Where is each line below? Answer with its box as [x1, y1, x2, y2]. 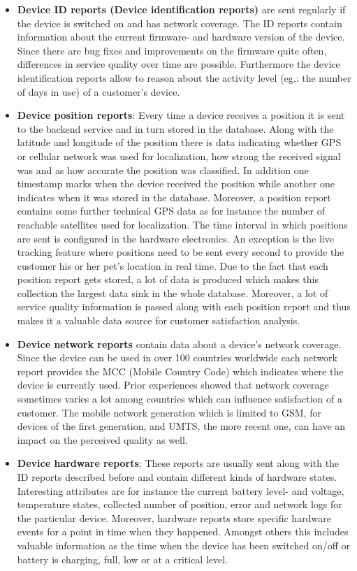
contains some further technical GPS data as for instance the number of [17, 203, 325, 218]
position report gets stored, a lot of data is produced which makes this [17, 272, 319, 287]
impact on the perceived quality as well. [17, 432, 188, 447]
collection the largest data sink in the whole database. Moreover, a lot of [17, 285, 328, 300]
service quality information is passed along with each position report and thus [17, 299, 351, 314]
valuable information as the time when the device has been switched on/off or [17, 537, 351, 552]
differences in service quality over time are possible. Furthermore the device [17, 57, 340, 71]
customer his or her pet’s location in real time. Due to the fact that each [17, 258, 328, 273]
